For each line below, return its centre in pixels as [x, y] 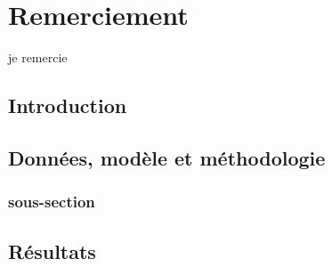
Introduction [68, 105]
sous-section [52, 202]
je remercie [38, 57]
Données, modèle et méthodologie [167, 157]
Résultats [52, 251]
